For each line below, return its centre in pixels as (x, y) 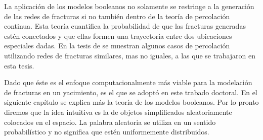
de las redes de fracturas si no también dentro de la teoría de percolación (117, 16)
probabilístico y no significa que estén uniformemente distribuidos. (107, 132)
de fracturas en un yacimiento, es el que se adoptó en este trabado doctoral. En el (131, 92)
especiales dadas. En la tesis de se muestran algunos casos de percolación (117, 46)
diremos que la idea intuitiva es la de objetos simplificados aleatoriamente (118, 112)
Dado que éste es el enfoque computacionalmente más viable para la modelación (128, 82)
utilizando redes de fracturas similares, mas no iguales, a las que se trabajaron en (130, 55)
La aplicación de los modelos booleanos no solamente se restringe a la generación (129, 6)
